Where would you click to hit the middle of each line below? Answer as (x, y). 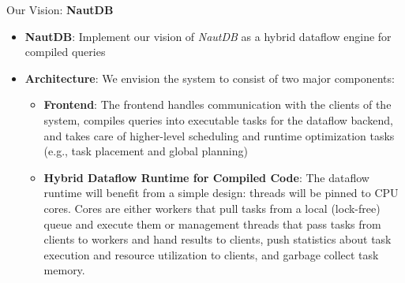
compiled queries (65, 52)
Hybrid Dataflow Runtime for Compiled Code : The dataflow (206, 177)
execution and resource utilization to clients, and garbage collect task (211, 254)
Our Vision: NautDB (60, 9)
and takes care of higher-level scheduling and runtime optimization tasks (219, 135)
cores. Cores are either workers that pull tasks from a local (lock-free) (212, 208)
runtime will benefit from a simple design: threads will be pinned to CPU (221, 193)
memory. (64, 270)
